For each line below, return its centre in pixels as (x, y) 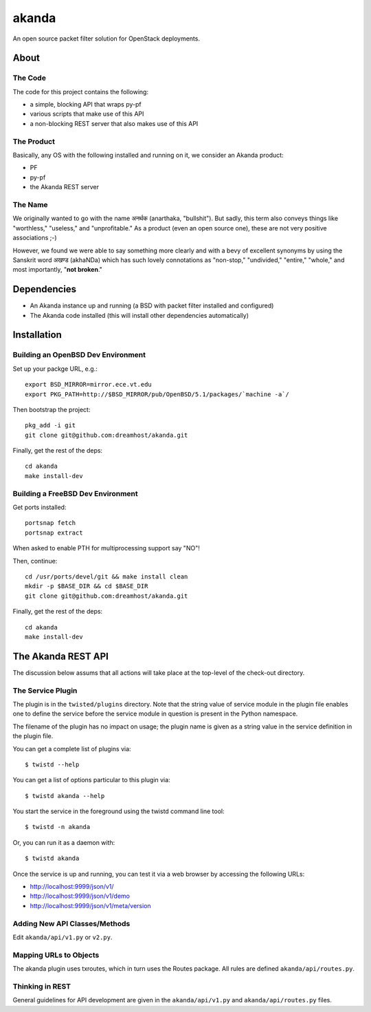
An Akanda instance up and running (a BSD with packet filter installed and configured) (152, 305)
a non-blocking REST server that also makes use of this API (114, 123)
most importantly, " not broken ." (58, 270)
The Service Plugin (45, 690)
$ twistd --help (52, 764)
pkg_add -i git (50, 426)
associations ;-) (35, 238)
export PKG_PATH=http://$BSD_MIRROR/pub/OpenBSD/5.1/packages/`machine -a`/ (157, 394)
